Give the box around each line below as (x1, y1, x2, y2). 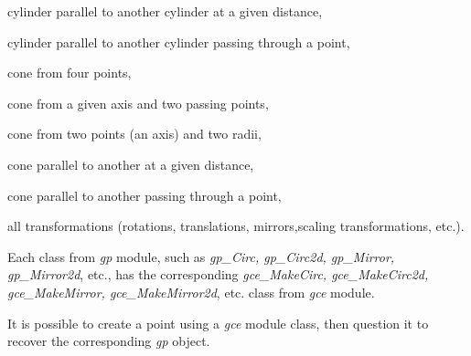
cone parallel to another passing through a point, (7, 185, 282, 204)
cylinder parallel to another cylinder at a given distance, (7, 2, 323, 20)
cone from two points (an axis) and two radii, (7, 124, 262, 143)
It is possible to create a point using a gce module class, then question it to (7, 313, 429, 332)
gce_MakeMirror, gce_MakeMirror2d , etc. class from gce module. (7, 282, 375, 301)
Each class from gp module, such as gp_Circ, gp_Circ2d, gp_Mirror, (7, 246, 395, 266)
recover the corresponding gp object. (7, 331, 210, 351)
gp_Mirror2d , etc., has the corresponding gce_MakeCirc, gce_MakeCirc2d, (7, 265, 429, 284)
